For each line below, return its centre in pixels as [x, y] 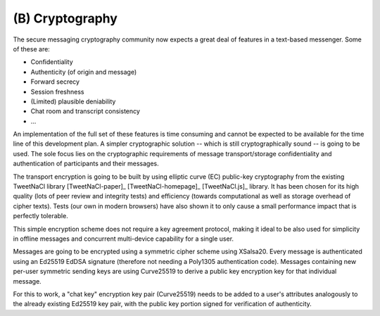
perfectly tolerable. [40, 216]
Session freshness [57, 91]
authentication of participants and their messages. [86, 164]
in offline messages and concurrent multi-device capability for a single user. [123, 239]
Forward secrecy [55, 82]
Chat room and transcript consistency [85, 111]
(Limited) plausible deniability [73, 101]
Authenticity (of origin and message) [84, 72]
